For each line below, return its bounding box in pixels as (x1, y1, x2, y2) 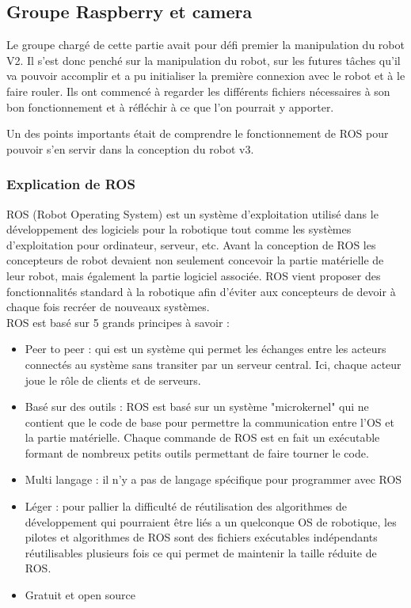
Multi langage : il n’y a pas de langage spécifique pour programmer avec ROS (25, 471, 402, 488)
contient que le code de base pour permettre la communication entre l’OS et (25, 413, 394, 430)
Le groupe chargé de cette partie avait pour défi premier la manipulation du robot (6, 36, 405, 53)
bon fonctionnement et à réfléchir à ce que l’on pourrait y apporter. (6, 98, 334, 115)
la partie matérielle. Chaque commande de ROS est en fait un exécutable (25, 429, 380, 446)
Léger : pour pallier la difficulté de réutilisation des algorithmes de (25, 498, 348, 515)
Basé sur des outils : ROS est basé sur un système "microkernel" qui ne (25, 398, 369, 415)
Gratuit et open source (25, 587, 135, 603)
